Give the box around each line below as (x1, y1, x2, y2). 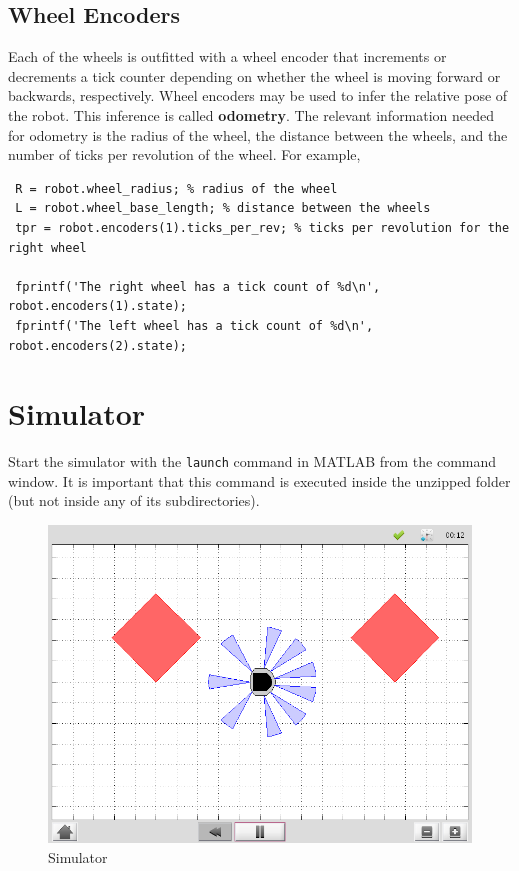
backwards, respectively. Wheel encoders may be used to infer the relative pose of (8, 85, 508, 106)
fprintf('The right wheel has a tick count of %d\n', (15, 279, 381, 294)
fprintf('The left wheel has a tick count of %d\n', (15, 318, 374, 333)
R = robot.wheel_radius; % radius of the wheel (15, 181, 338, 196)
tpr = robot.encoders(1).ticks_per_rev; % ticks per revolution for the (15, 220, 510, 235)
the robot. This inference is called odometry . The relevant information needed (8, 104, 495, 125)
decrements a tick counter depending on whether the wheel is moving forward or (8, 65, 501, 86)
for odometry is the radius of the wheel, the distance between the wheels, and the (8, 124, 508, 145)
